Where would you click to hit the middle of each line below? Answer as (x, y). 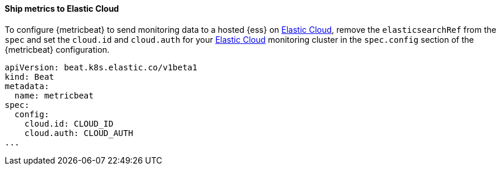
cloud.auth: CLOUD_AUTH (79, 133)
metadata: (27, 86)
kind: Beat (30, 76)
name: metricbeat (54, 95)
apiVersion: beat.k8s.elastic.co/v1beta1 (101, 67)
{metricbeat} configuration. (57, 49)
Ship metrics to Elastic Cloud (62, 8)
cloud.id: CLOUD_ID (69, 123)
